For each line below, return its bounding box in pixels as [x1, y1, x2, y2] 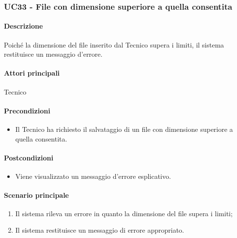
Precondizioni [4, 105, 50, 115]
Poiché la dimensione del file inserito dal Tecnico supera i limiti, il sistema [4, 39, 224, 49]
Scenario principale [4, 190, 69, 200]
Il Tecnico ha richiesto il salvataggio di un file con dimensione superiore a [15, 124, 233, 134]
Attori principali [4, 68, 60, 78]
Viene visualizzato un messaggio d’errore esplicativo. [15, 171, 171, 181]
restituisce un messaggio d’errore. [4, 49, 103, 59]
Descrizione [4, 21, 43, 31]
